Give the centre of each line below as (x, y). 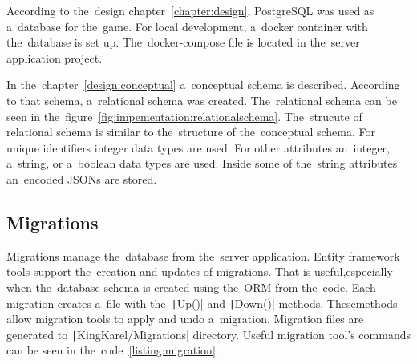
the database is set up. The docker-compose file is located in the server (183, 42)
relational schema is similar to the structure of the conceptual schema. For (191, 132)
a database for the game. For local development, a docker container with (187, 26)
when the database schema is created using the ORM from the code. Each (191, 287)
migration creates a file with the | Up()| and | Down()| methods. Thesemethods (202, 303)
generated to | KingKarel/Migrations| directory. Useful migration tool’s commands (208, 334)
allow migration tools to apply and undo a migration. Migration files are (185, 319)
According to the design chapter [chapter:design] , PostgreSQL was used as (190, 10)
